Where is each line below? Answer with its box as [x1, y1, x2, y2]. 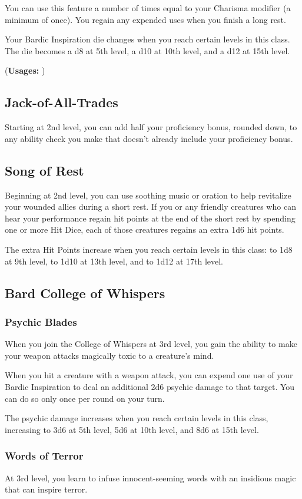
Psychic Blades [5, 314, 77, 329]
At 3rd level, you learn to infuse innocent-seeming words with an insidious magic [5, 471, 296, 484]
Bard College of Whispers [5, 283, 165, 302]
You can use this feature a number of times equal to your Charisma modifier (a [5, 2, 291, 14]
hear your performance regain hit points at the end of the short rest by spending [5, 212, 296, 224]
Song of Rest [5, 161, 84, 179]
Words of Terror [5, 448, 84, 463]
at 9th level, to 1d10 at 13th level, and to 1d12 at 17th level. [5, 255, 223, 267]
